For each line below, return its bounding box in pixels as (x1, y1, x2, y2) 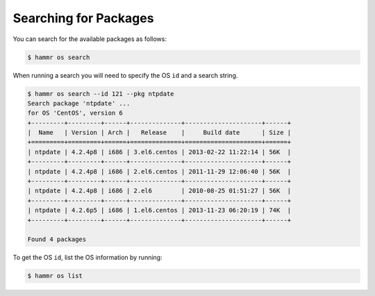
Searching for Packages (12, 10, 154, 26)
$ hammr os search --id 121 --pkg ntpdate (27, 90, 174, 97)
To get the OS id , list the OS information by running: (12, 254, 162, 262)
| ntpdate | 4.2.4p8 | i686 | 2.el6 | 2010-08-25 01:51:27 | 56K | (27, 187, 292, 195)
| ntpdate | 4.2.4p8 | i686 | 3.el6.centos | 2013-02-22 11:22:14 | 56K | (27, 148, 292, 156)
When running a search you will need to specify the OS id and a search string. (12, 71, 238, 79)
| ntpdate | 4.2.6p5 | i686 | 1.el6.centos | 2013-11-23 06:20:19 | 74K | (27, 206, 292, 215)
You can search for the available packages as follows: (12, 35, 167, 43)
